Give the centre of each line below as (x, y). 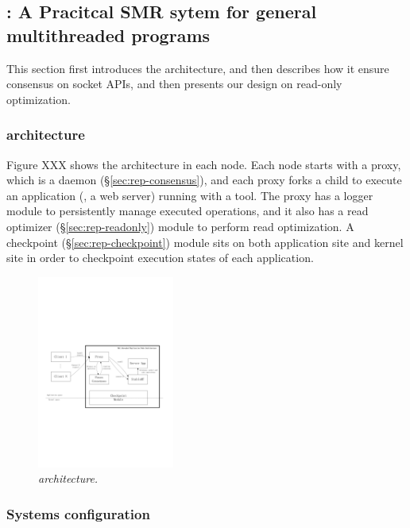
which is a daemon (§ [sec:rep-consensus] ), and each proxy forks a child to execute (204, 180)
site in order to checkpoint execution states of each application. (160, 258)
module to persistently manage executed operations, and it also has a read (188, 211)
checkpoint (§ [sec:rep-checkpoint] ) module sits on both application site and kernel (205, 242)
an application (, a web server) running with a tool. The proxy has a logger (190, 195)
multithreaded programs (108, 35)
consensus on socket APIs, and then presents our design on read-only (174, 84)
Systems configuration (78, 513)
